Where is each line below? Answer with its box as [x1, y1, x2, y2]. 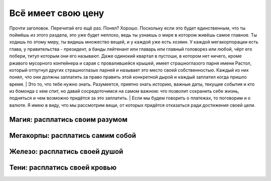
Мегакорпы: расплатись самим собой [9, 131, 137, 140]
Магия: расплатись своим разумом [9, 115, 128, 124]
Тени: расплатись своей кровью [9, 163, 117, 171]
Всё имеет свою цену [9, 8, 104, 19]
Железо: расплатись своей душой [9, 147, 123, 155]
